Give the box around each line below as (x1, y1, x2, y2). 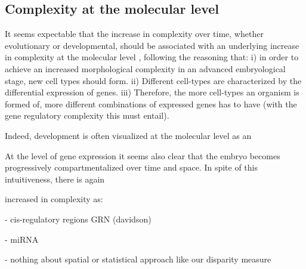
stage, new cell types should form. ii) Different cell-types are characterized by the (5, 74, 302, 86)
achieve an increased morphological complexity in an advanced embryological (5, 62, 286, 75)
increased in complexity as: (5, 193, 103, 205)
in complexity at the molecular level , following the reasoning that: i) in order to (5, 51, 299, 63)
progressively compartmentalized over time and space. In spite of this (5, 161, 258, 174)
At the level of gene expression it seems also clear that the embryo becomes (5, 149, 280, 162)
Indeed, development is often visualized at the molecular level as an (5, 129, 252, 141)
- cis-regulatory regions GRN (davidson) (5, 212, 152, 225)
